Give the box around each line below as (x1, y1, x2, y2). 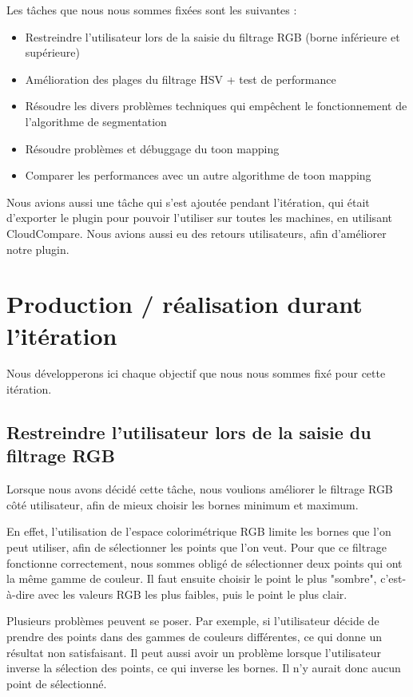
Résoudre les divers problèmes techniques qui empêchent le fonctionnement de (25, 97, 407, 114)
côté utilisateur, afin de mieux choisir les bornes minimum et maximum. (6, 496, 359, 513)
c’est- (380, 570, 407, 587)
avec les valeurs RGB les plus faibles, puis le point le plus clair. (38, 585, 347, 602)
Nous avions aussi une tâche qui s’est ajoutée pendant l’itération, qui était (6, 193, 370, 210)
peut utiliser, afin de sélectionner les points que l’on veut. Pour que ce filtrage (6, 539, 387, 555)
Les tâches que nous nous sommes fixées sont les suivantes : (6, 2, 297, 18)
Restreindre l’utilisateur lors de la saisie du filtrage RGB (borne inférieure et (25, 28, 400, 45)
